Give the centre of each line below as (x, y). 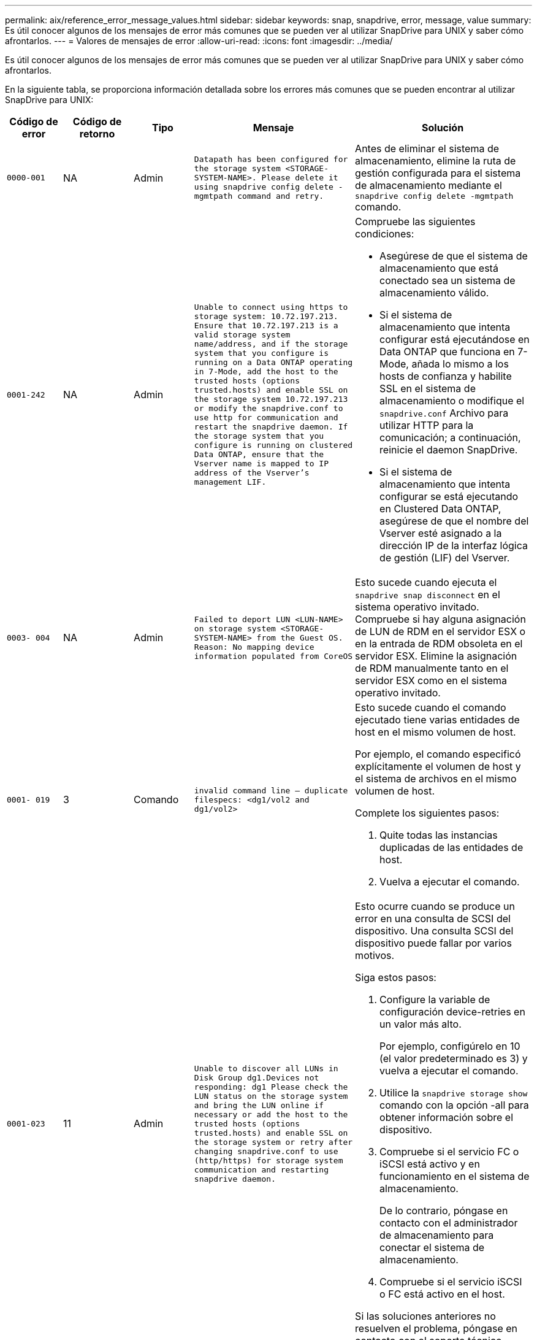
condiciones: (385, 234)
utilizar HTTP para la (427, 425)
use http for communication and (266, 418)
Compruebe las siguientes (415, 221)
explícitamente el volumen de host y (438, 766)
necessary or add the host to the (271, 1114)
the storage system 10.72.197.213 (271, 399)
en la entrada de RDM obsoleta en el (439, 644)
